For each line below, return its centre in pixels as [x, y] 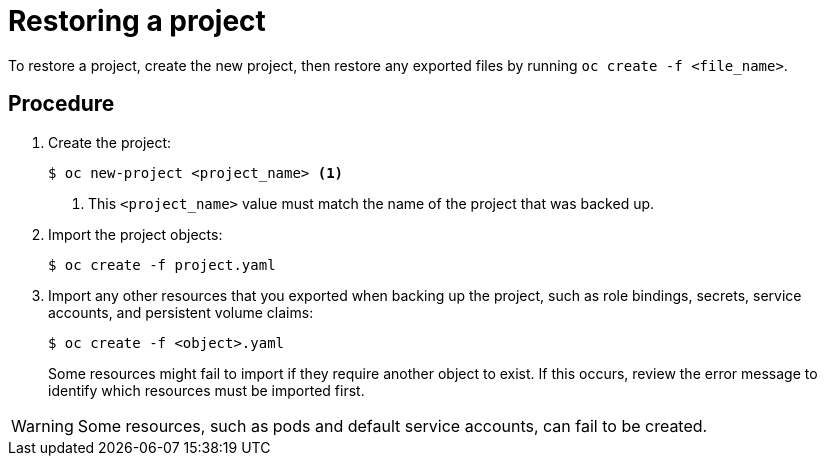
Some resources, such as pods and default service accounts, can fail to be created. [392, 425]
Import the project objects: [135, 234]
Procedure [61, 104]
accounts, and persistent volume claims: [181, 312]
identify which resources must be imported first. [206, 390]
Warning [42, 425]
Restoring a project [137, 21]
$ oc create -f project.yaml [162, 264]
